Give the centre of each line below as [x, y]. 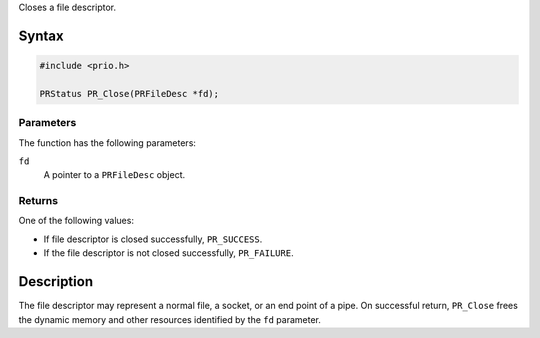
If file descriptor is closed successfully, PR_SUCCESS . [153, 239]
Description [56, 281]
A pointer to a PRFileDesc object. [114, 175]
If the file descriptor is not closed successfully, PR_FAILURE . [168, 253]
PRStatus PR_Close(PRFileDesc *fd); [129, 93]
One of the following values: [76, 221]
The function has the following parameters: [107, 142]
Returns [38, 201]
